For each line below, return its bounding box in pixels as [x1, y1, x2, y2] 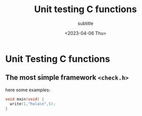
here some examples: [5, 87, 50, 93]
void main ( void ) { [5, 96, 44, 102]
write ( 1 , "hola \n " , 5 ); [10, 101, 56, 106]
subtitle [77, 20, 94, 26]
